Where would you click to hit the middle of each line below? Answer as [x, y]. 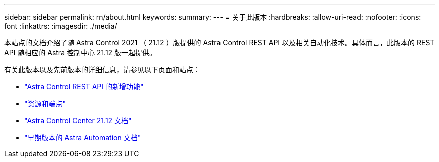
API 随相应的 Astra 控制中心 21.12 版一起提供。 [80, 53]
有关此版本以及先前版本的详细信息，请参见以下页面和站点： [102, 70]
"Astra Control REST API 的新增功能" [84, 87]
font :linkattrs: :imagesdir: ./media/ [61, 26]
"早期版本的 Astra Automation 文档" [83, 138]
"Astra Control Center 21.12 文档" [78, 121]
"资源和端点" [45, 104]
